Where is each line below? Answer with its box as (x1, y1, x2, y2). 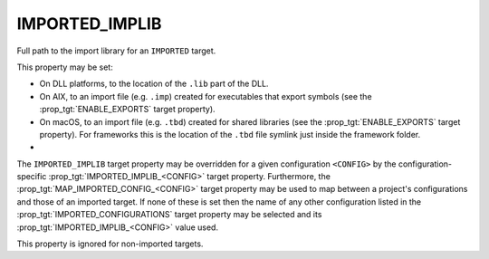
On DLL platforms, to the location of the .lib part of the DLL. (39, 78, 269, 90)
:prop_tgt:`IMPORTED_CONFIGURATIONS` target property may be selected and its (16, 209, 322, 220)
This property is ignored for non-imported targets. (16, 238, 204, 249)
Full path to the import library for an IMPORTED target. (16, 45, 216, 56)
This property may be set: (16, 62, 113, 72)
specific (16, 171, 47, 182)
